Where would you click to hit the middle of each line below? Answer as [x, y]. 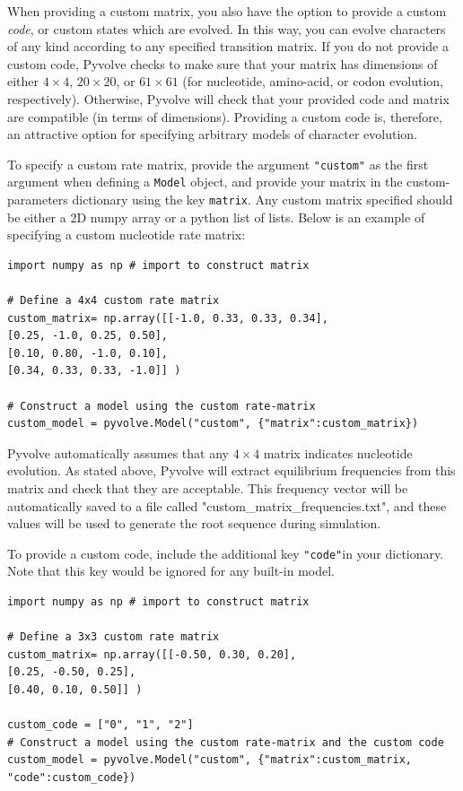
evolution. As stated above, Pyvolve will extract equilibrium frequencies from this [231, 470]
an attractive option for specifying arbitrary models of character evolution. [213, 134]
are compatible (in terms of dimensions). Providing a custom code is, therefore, [225, 116]
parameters [38, 200]
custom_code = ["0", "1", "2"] [100, 725]
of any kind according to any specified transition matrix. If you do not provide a [228, 46]
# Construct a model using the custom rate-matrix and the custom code [226, 742]
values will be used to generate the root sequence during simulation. [194, 523]
